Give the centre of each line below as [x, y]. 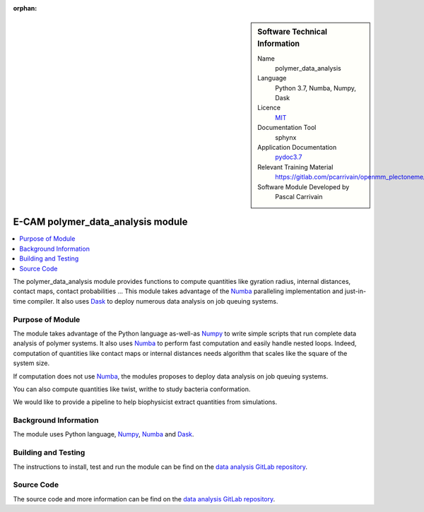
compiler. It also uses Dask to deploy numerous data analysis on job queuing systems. [153, 301]
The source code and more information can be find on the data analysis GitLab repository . [144, 499]
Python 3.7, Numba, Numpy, [316, 88]
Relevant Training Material [295, 167]
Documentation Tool [287, 128]
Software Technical [293, 32]
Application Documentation [297, 148]
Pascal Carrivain [299, 197]
